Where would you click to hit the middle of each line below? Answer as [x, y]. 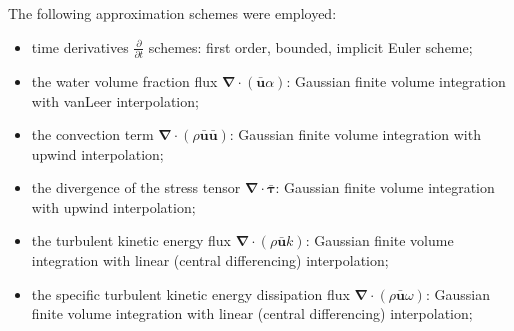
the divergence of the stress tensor [136, 187]
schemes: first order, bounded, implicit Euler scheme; [310, 46]
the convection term [92, 134]
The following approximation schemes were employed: [172, 13]
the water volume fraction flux [124, 80]
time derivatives [80, 46]
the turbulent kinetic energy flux [131, 240]
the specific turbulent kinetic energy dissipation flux [190, 293]
